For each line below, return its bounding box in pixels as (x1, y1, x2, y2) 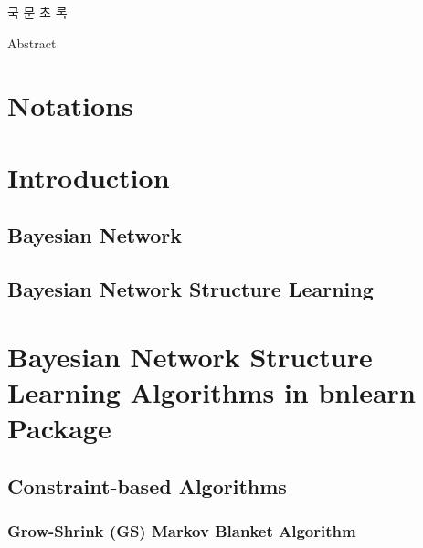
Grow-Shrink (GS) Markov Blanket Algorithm (7, 519, 356, 542)
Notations (7, 87, 133, 124)
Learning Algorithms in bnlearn (7, 373, 416, 410)
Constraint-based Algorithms (7, 471, 287, 500)
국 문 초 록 (7, 3, 68, 21)
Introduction (7, 158, 170, 195)
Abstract (7, 33, 57, 52)
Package (7, 409, 111, 447)
